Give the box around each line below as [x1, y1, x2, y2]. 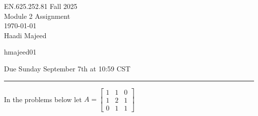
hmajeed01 [4, 47, 37, 57]
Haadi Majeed [4, 30, 47, 40]
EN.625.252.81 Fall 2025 [4, 1, 77, 11]
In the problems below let [4, 94, 82, 104]
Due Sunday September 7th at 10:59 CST [4, 63, 130, 73]
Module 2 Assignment [4, 10, 70, 21]
